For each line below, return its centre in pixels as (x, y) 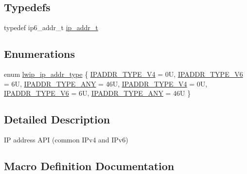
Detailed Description (57, 119)
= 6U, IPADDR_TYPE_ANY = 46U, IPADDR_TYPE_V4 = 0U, (106, 83)
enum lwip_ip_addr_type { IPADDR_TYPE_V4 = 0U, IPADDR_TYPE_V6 (123, 74)
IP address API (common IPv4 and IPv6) (66, 139)
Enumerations (40, 54)
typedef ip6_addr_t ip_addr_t (51, 27)
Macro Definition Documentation (89, 165)
